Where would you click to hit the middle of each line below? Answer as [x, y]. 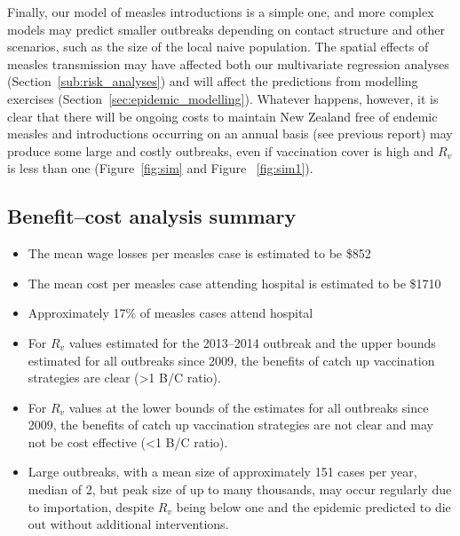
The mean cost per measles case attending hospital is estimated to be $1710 [234, 283]
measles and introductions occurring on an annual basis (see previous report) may [230, 134]
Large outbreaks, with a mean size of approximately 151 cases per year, [222, 472]
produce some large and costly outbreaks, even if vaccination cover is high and [221, 150]
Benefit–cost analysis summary [152, 216]
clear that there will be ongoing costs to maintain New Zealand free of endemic [222, 116]
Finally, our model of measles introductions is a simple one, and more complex [221, 12]
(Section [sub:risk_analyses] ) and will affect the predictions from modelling [213, 81]
